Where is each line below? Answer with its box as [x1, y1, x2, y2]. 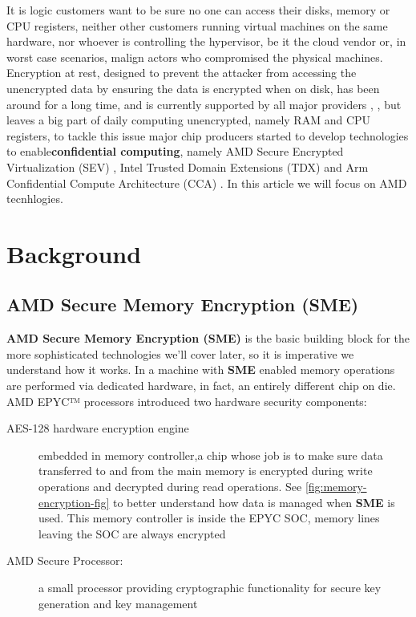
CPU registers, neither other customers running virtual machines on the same [6, 17, 388, 34]
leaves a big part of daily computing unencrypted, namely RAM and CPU [6, 112, 371, 128]
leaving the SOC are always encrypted [38, 525, 226, 542]
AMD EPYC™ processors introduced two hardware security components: [6, 392, 367, 409]
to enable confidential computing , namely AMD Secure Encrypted [6, 143, 344, 160]
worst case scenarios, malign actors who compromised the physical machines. [6, 48, 383, 65]
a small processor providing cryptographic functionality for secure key [38, 579, 382, 596]
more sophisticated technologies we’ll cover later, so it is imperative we [6, 345, 354, 362]
